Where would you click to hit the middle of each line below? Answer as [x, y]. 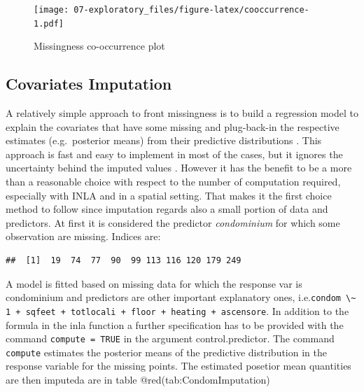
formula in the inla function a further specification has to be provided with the [175, 324]
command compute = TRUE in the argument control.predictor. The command [170, 338]
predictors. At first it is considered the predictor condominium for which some [173, 222]
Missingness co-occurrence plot [99, 46]
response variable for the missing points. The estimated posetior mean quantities [178, 366]
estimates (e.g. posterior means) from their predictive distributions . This [164, 140]
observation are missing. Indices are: [83, 236]
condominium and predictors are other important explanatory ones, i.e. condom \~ [181, 297]
